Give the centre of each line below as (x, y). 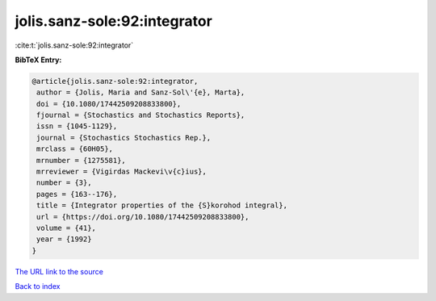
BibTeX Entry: (38, 60)
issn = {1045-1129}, (77, 126)
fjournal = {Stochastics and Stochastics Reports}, (141, 115)
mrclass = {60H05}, (75, 149)
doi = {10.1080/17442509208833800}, (109, 104)
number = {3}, (64, 183)
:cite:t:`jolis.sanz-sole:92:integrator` (74, 45)
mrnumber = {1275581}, (82, 160)
